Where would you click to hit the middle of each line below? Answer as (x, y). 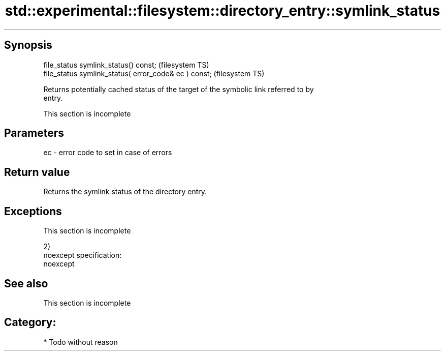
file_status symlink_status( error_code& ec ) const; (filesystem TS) (154, 73)
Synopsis (28, 45)
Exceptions (33, 211)
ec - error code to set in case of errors (108, 153)
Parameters (34, 133)
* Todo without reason (81, 342)
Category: (30, 322)
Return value (37, 172)
